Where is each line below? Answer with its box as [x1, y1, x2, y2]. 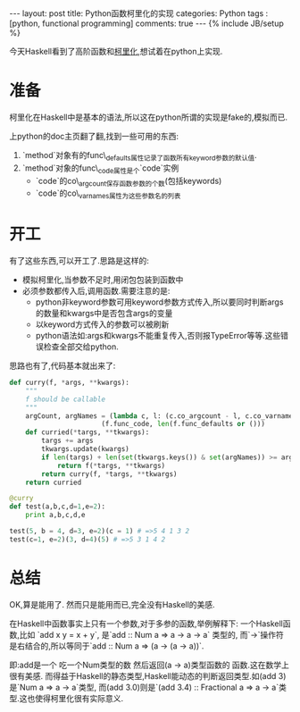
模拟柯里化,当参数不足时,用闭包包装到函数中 [21, 274, 184, 285]
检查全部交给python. [43, 341, 119, 352]
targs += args [41, 436, 94, 446]
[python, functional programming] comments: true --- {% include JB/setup [9, 18, 284, 29]
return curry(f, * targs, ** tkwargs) [41, 469, 178, 479]
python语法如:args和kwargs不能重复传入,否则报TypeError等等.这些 [35, 331, 281, 341]
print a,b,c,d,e [25, 511, 87, 520]
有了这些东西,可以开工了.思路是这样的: [9, 255, 150, 266]
